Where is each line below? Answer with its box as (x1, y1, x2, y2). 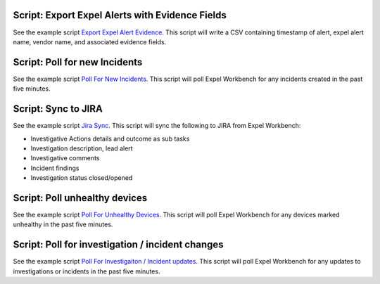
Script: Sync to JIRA (13, 103, 103, 115)
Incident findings (30, 164, 80, 172)
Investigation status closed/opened (30, 174, 133, 182)
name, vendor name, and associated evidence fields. (13, 37, 167, 46)
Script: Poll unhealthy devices (13, 192, 148, 204)
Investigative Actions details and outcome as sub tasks (30, 134, 190, 143)
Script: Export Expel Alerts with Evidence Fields (13, 9, 227, 21)
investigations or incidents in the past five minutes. (13, 267, 160, 276)
